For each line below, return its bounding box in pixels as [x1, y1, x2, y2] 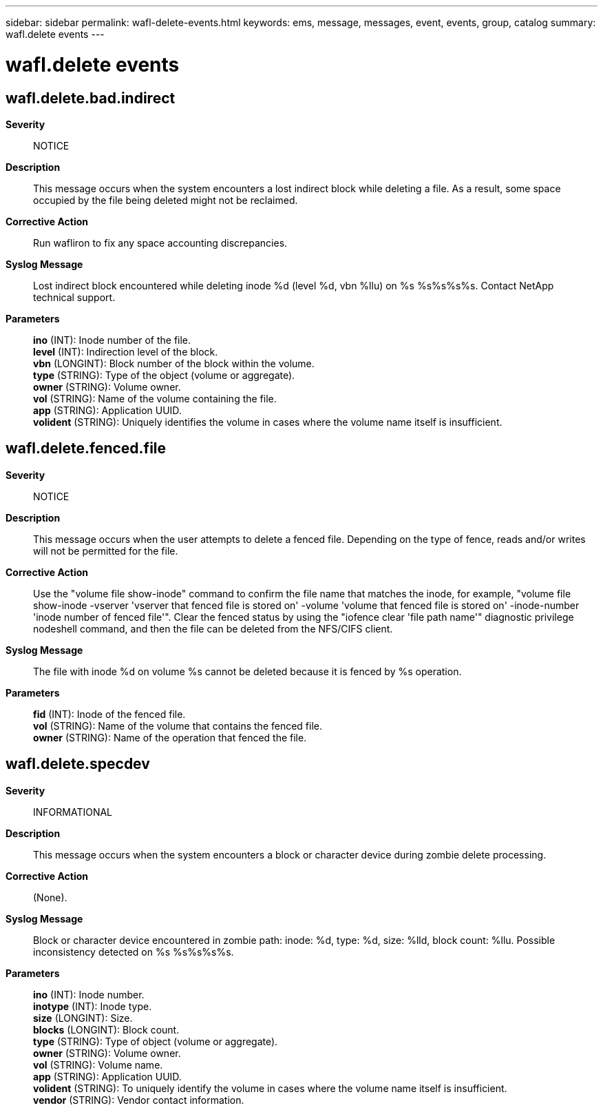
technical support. [33, 291, 116, 303]
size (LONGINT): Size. [33, 1011, 133, 1024]
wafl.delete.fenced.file [6, 440, 167, 458]
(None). [33, 891, 67, 903]
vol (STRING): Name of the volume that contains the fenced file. [33, 719, 323, 732]
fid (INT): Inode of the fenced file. [33, 708, 186, 720]
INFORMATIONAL [33, 805, 113, 818]
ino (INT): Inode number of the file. [33, 333, 191, 346]
